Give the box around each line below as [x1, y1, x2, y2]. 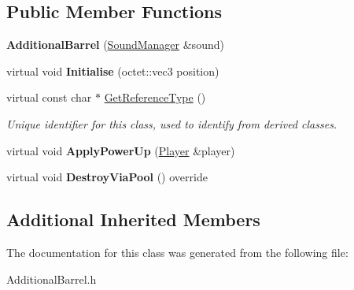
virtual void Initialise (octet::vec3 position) [6, 62, 219, 79]
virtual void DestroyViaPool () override [6, 169, 208, 185]
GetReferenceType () [104, 89, 206, 106]
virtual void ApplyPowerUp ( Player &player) [6, 142, 235, 158]
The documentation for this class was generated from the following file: [6, 244, 348, 260]
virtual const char [6, 89, 92, 106]
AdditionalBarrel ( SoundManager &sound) [6, 36, 224, 53]
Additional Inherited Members [6, 207, 260, 232]
